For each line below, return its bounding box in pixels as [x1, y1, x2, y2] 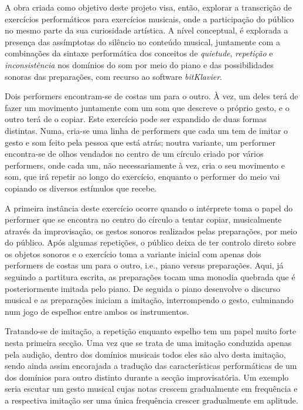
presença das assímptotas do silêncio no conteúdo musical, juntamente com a [5, 35, 280, 48]
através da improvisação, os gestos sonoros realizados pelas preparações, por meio [5, 224, 297, 237]
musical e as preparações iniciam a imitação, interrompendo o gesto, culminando [5, 294, 294, 306]
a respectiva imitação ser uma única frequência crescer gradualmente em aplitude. [5, 394, 298, 406]
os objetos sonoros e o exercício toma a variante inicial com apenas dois [5, 247, 261, 260]
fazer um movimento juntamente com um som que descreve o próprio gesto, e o [5, 101, 290, 113]
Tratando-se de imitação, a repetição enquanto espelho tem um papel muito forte [5, 325, 297, 337]
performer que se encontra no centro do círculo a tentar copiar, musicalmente [5, 213, 282, 226]
